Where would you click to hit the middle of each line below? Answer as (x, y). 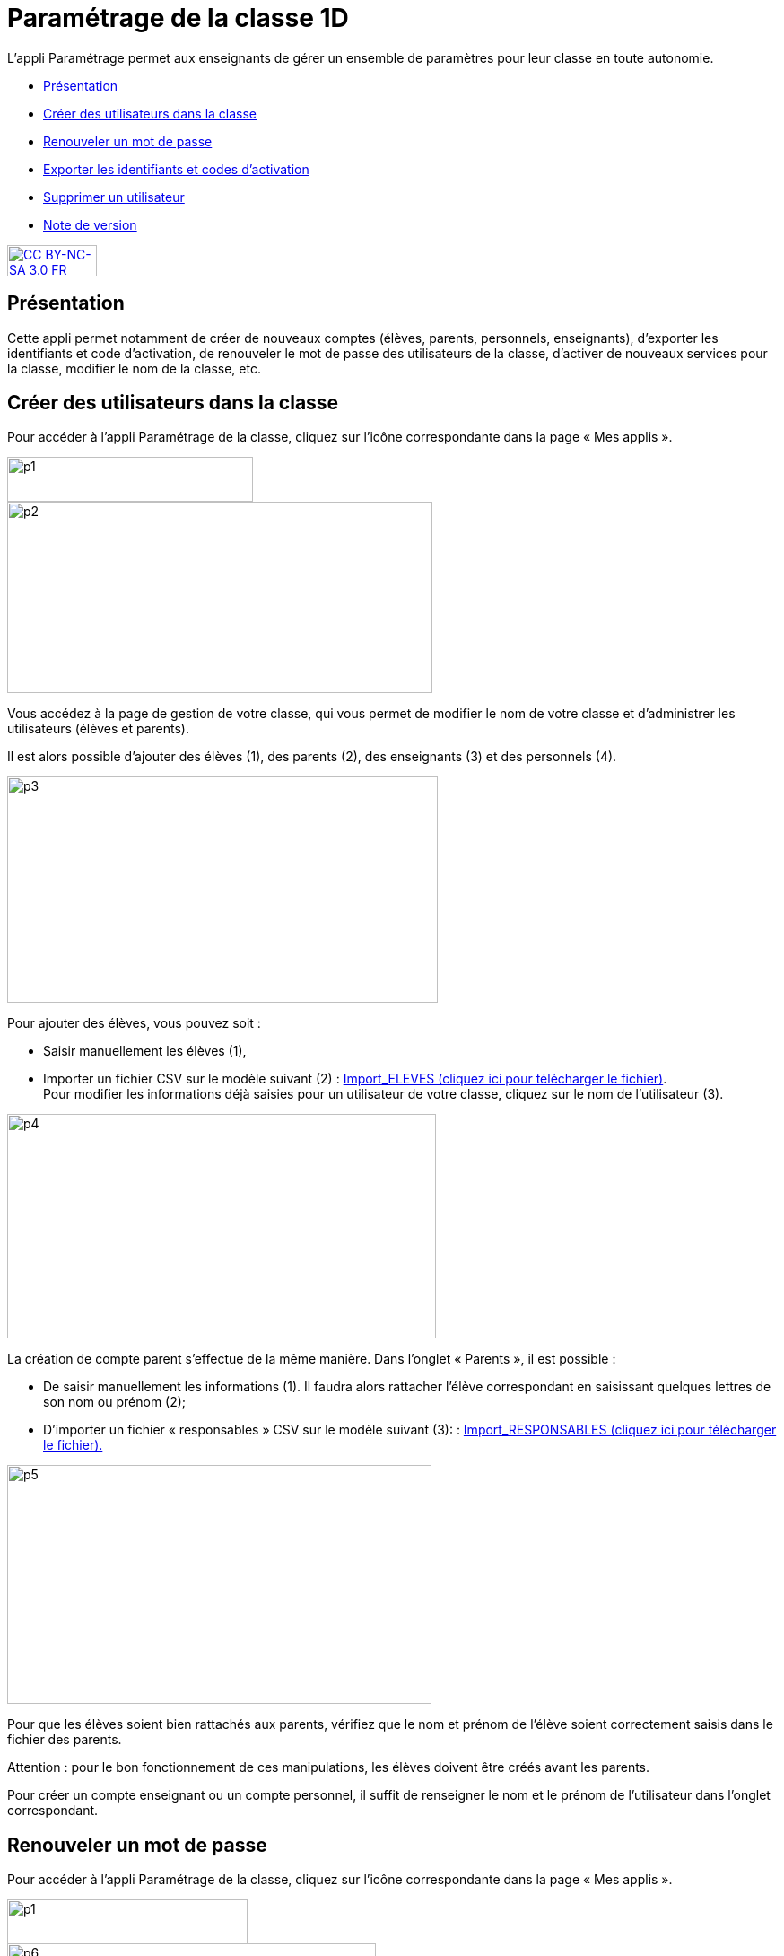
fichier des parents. (65, 1740)
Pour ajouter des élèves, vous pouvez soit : (134, 1023)
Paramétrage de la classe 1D (178, 18)
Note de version (90, 224)
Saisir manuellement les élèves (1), (145, 1051)
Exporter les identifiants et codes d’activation (176, 169)
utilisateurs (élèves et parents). (98, 729)
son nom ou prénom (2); (115, 1402)
